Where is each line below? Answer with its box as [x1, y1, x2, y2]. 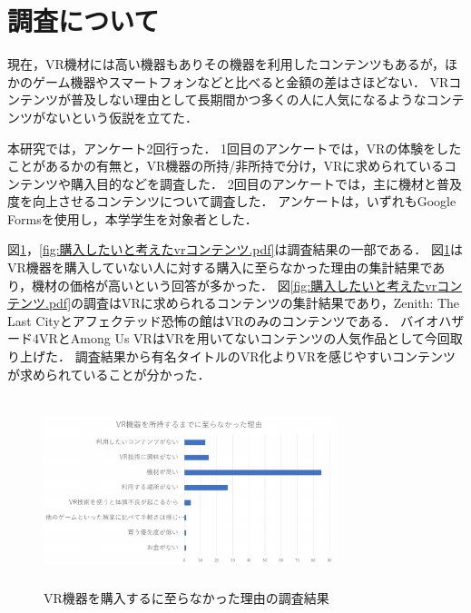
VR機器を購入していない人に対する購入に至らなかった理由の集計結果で [7, 258, 433, 277]
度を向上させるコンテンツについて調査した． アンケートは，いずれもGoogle [7, 192, 456, 211]
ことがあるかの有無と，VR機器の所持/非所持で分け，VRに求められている [7, 156, 444, 175]
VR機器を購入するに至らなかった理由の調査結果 [44, 588, 329, 607]
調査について [7, 2, 160, 39]
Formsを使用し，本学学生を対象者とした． [7, 209, 258, 228]
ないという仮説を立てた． [44, 107, 198, 126]
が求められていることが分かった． [7, 364, 211, 383]
